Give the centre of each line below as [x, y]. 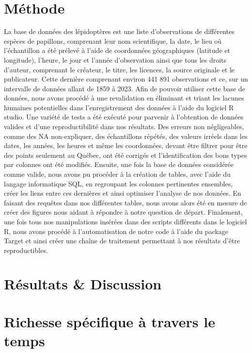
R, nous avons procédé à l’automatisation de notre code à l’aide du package [116, 231]
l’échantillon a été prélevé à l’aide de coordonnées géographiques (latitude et [117, 50]
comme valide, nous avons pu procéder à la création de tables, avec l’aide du [117, 174]
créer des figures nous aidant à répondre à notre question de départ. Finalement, [123, 212]
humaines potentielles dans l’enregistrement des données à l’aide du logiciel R [119, 107]
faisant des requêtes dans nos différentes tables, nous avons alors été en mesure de [126, 202]
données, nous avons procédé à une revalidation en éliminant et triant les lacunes [124, 98]
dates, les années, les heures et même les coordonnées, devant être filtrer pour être [126, 145]
